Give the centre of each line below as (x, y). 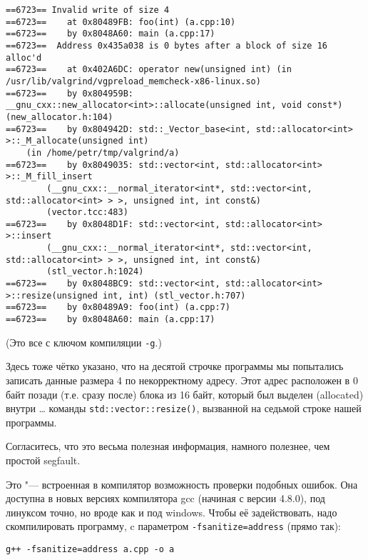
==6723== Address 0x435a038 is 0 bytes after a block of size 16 (167, 45)
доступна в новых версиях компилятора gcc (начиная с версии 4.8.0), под (165, 498)
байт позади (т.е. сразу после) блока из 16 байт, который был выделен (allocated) (185, 394)
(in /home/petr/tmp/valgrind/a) (103, 152)
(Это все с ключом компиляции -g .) (84, 342)
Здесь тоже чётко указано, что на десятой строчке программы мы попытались (175, 366)
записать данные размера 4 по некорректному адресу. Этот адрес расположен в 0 (182, 380)
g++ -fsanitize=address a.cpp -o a (90, 550)
